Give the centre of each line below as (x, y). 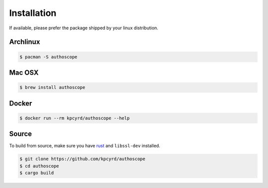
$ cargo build (37, 173)
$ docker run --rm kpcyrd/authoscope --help (75, 118)
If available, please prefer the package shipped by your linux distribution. (84, 28)
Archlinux (25, 42)
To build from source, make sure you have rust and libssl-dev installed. (85, 146)
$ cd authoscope (39, 166)
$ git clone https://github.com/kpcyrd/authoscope (83, 159)
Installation (33, 13)
